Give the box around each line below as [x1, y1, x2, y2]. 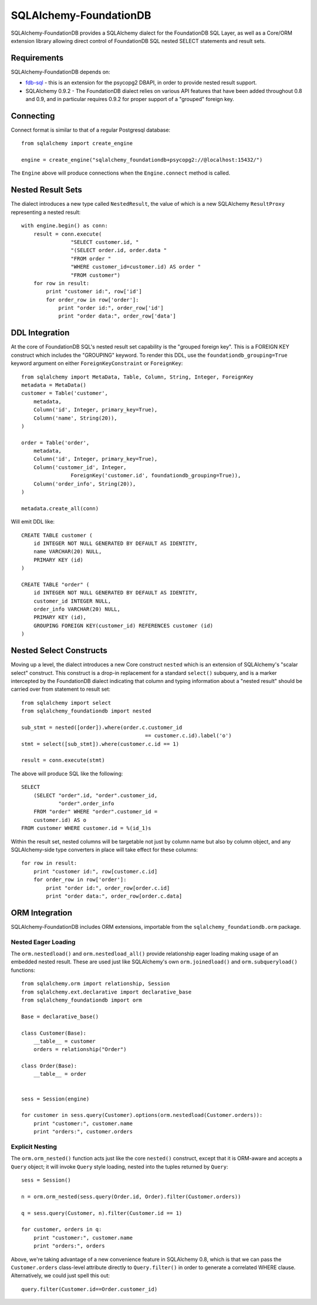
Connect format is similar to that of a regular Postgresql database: [11, 126, 170, 133]
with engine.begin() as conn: [21, 222, 109, 229]
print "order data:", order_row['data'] [58, 313, 176, 320]
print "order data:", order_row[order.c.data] [46, 892, 183, 899]
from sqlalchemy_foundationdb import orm [21, 996, 142, 1003]
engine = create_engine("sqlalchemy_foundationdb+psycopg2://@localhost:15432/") [21, 156, 263, 163]
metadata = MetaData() [21, 382, 87, 388]
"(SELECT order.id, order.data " [70, 247, 167, 254]
